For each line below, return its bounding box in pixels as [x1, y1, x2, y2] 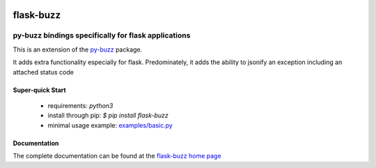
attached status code [13, 68, 75, 76]
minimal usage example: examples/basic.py [47, 121, 173, 129]
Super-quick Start [13, 86, 66, 94]
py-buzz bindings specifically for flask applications [13, 31, 191, 40]
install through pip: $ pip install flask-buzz [47, 112, 169, 120]
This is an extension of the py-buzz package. [13, 45, 143, 54]
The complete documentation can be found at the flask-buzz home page [13, 152, 222, 160]
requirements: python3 [47, 101, 113, 109]
